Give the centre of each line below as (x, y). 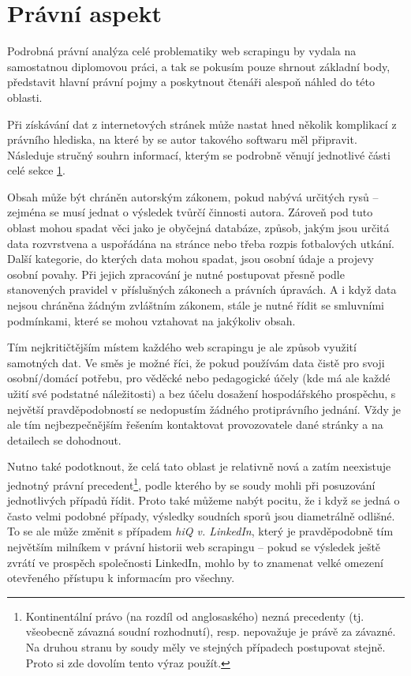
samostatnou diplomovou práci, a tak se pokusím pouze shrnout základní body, (199, 66)
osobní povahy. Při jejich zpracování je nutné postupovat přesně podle (176, 274)
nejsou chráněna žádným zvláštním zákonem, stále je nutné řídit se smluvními (196, 305)
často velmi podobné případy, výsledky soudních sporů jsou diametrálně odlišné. (201, 515)
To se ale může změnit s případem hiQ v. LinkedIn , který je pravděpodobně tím (200, 531)
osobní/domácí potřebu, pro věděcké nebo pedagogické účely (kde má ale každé (199, 378)
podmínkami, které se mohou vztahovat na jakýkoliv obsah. (151, 320)
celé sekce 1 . (36, 170)
